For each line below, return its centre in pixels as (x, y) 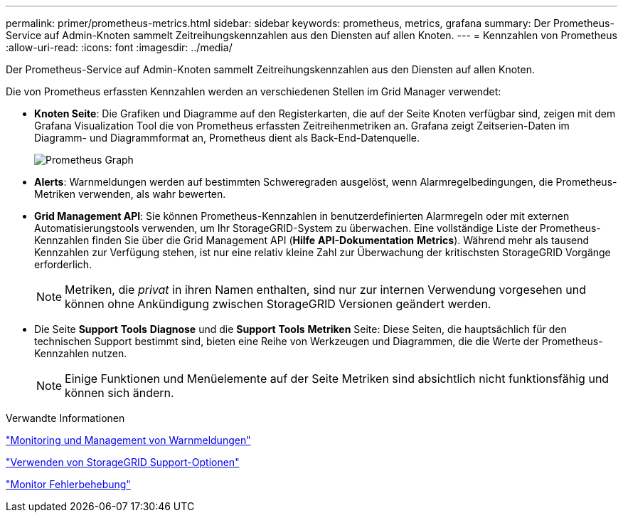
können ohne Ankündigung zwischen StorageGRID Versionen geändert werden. (278, 304)
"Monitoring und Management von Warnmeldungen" (128, 440)
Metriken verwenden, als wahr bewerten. (130, 194)
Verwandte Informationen (65, 418)
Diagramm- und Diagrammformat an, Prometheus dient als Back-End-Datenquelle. (227, 138)
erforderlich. (63, 264)
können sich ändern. (119, 393)
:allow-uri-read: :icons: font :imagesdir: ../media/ (119, 47)
